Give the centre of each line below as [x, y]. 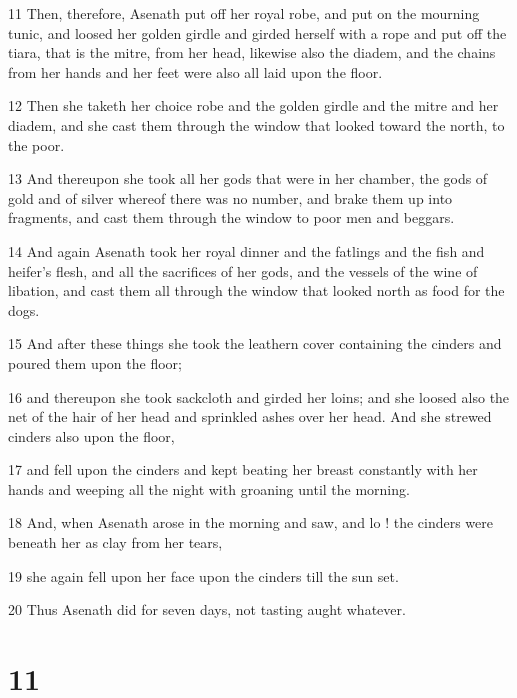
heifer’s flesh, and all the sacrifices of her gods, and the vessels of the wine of [243, 270]
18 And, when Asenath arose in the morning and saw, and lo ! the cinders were [251, 522]
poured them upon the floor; [95, 362]
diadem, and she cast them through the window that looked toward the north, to [256, 124]
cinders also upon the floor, [91, 435]
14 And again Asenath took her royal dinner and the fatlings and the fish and [246, 250]
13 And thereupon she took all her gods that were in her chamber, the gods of [248, 178]
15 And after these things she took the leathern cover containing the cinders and [255, 343]
